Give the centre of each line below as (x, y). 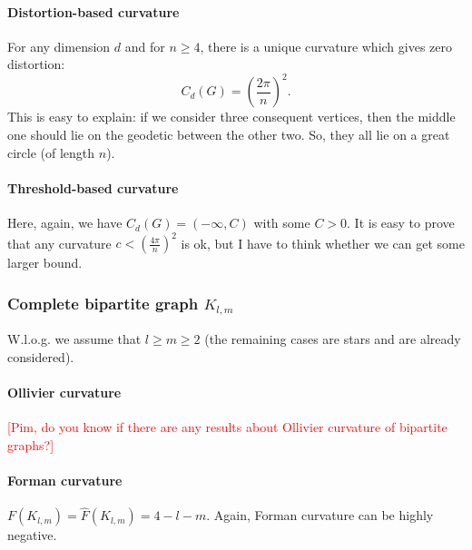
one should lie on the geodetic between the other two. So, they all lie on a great (229, 135)
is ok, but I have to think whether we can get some (323, 243)
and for (145, 46)
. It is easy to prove (401, 223)
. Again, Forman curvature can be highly (320, 515)
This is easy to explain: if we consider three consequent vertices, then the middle (231, 117)
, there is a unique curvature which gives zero (326, 46)
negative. (32, 535)
